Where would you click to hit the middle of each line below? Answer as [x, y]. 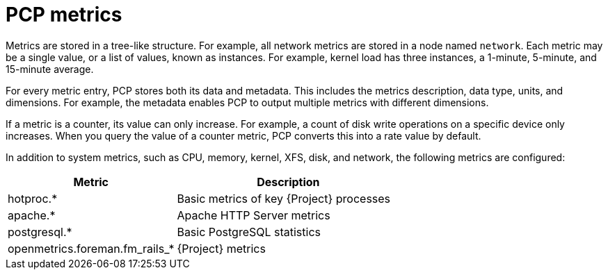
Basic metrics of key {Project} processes [284, 198]
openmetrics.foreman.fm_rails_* [91, 248]
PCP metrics [64, 15]
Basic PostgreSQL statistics [249, 232]
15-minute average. [50, 69]
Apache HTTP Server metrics [254, 215]
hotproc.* [33, 198]
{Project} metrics [221, 248]
